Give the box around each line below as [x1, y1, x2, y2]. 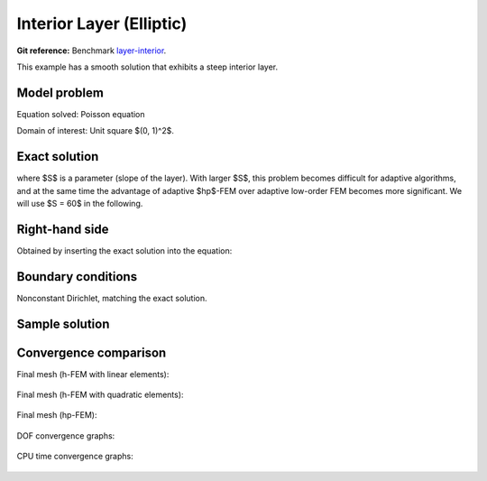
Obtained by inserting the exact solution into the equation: [16, 245, 233, 256]
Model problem [16, 85, 104, 100]
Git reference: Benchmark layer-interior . [16, 45, 167, 56]
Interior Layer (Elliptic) [16, 14, 188, 33]
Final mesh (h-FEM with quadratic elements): [16, 389, 184, 401]
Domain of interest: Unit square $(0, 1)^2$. [16, 125, 175, 136]
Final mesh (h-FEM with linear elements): [16, 368, 170, 379]
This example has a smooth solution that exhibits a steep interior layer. [16, 61, 279, 72]
